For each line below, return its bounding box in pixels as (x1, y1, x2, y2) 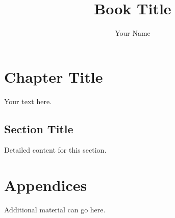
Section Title (4, 120, 73, 136)
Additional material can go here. (4, 204, 106, 215)
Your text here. (4, 95, 52, 106)
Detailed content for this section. (4, 144, 107, 155)
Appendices (4, 175, 87, 196)
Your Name (115, 28, 151, 38)
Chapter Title (4, 66, 103, 87)
